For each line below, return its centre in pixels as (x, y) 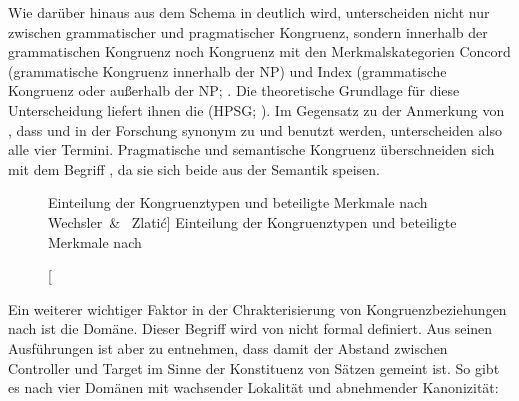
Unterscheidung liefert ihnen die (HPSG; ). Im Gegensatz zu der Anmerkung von (256, 109)
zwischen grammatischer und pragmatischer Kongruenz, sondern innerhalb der (248, 31)
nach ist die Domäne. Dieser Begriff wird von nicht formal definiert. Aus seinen (250, 328)
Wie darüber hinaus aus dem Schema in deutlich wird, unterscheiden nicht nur (249, 12)
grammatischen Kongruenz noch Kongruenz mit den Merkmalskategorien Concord (259, 51)
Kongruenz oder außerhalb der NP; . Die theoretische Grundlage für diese (234, 90)
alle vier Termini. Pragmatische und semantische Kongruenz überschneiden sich (251, 149)
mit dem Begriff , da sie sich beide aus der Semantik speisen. (194, 168)
